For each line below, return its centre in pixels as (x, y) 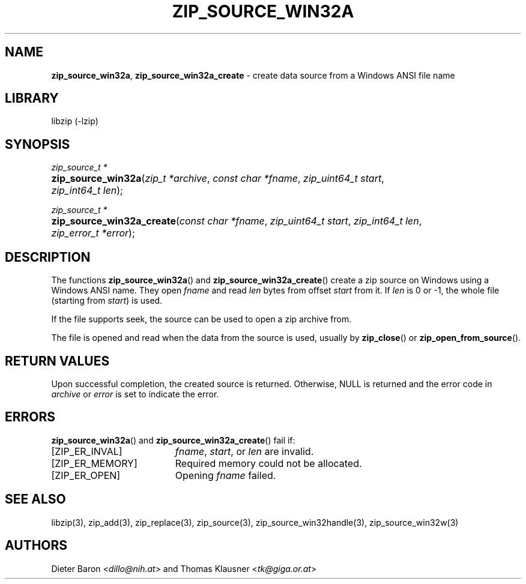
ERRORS (30, 417)
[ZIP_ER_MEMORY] (94, 463)
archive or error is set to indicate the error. (135, 394)
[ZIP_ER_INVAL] (87, 451)
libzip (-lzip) (75, 121)
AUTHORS (36, 546)
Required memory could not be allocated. (268, 463)
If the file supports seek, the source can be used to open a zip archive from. (201, 319)
